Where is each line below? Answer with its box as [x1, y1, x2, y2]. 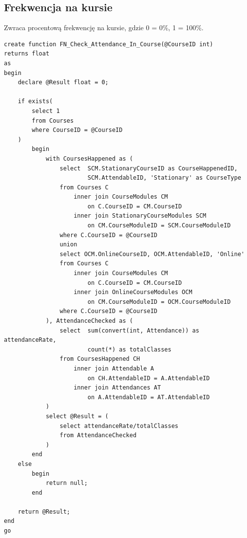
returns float [4, 50, 50, 57]
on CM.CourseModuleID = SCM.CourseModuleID [87, 222, 231, 229]
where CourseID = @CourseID [32, 127, 123, 134]
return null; [45, 480, 88, 487]
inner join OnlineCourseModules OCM [74, 289, 192, 296]
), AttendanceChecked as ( [45, 317, 133, 325]
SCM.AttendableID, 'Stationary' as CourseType [87, 174, 241, 182]
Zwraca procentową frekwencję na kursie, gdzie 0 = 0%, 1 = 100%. [4, 22, 204, 33]
